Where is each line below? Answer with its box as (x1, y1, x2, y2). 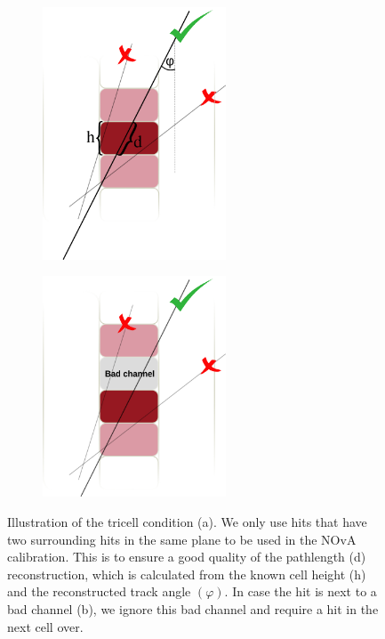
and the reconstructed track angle (7, 582, 191, 601)
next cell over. (7, 617, 84, 635)
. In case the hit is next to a (224, 582, 377, 601)
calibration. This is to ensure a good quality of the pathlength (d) (7, 547, 366, 566)
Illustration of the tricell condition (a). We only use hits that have (7, 513, 367, 531)
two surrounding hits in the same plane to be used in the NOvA (7, 530, 357, 548)
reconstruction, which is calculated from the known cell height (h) (7, 564, 366, 583)
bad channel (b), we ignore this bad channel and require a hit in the (7, 599, 379, 618)
